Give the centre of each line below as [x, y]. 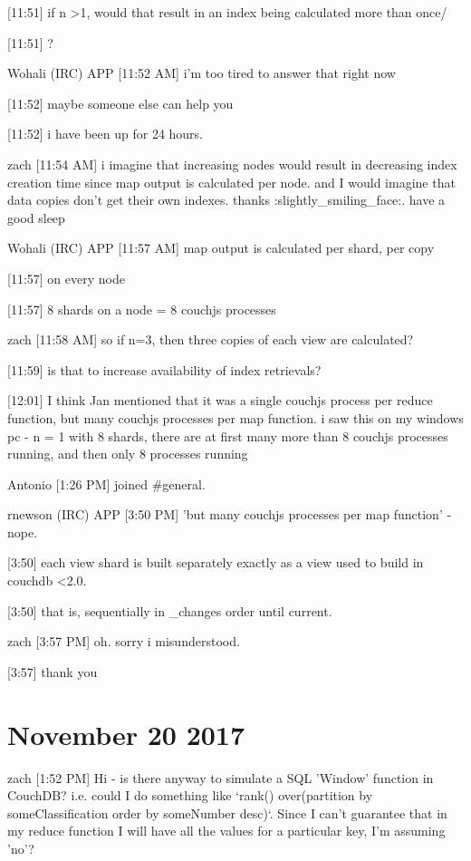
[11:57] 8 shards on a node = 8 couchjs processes [142, 309]
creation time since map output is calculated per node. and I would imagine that [231, 182]
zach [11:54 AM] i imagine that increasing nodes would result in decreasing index [232, 164]
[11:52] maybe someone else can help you [120, 103]
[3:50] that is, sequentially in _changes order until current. [170, 610]
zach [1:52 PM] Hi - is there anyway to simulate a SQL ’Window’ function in [221, 777]
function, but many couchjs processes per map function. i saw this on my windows [235, 417]
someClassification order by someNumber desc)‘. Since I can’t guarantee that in [227, 813]
